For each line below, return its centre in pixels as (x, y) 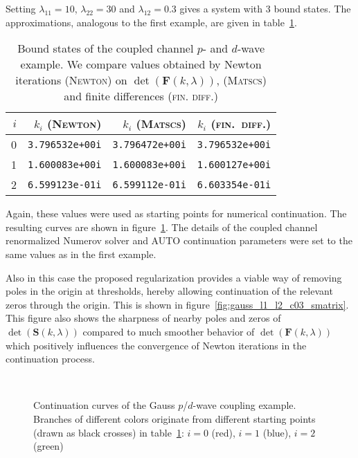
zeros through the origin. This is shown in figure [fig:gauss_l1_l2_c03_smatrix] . (177, 304)
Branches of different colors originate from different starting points (174, 418)
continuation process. (50, 359)
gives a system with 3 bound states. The (265, 8)
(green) (48, 446)
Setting (21, 8)
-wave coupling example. (244, 405)
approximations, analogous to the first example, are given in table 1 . (151, 22)
